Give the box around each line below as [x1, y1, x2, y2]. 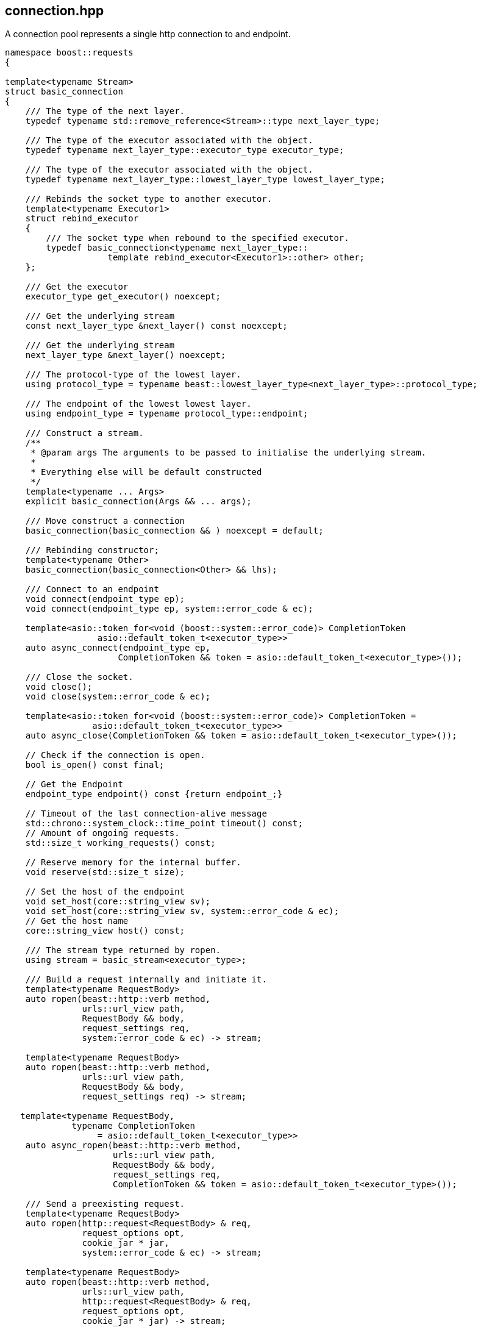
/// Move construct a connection [25, 516, 185, 526]
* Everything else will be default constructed [30, 467, 262, 477]
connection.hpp [5, 3, 104, 18]
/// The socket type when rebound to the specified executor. [46, 233, 349, 243]
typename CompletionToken [71, 1121, 195, 1131]
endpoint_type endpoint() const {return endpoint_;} [25, 789, 283, 799]
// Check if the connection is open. [25, 750, 205, 760]
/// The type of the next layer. [25, 106, 185, 116]
